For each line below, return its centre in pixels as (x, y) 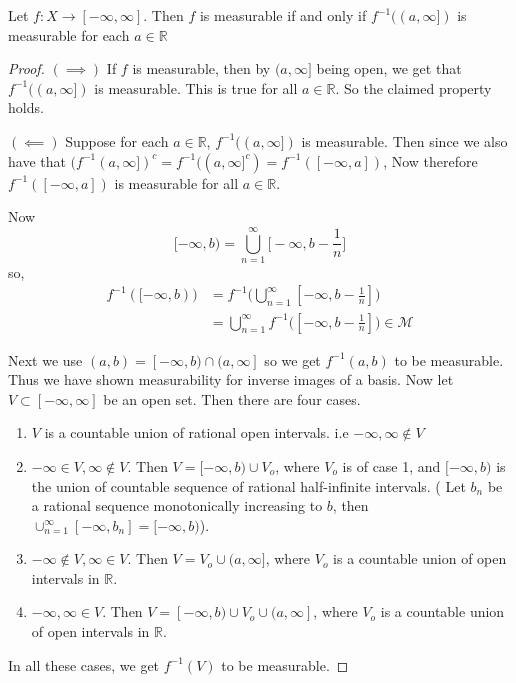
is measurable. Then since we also (404, 140)
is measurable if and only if (283, 15)
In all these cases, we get (84, 664)
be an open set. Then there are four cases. (232, 398)
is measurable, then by (201, 68)
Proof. (26, 68)
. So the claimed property (413, 87)
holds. (26, 107)
